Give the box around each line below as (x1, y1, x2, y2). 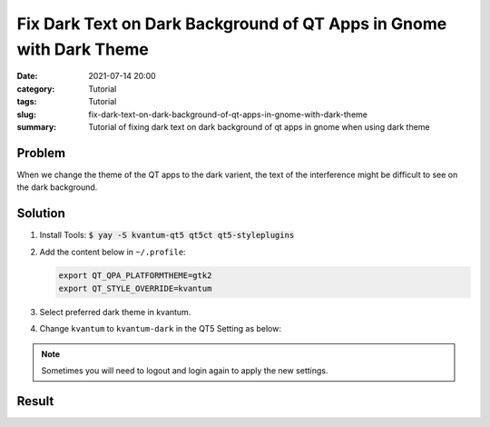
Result (16, 393, 54, 409)
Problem (16, 145, 66, 161)
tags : (16, 96, 37, 107)
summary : (16, 121, 57, 132)
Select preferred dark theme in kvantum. (39, 306, 191, 317)
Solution (16, 205, 65, 222)
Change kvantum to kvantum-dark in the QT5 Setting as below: (39, 323, 281, 334)
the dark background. (16, 182, 98, 193)
